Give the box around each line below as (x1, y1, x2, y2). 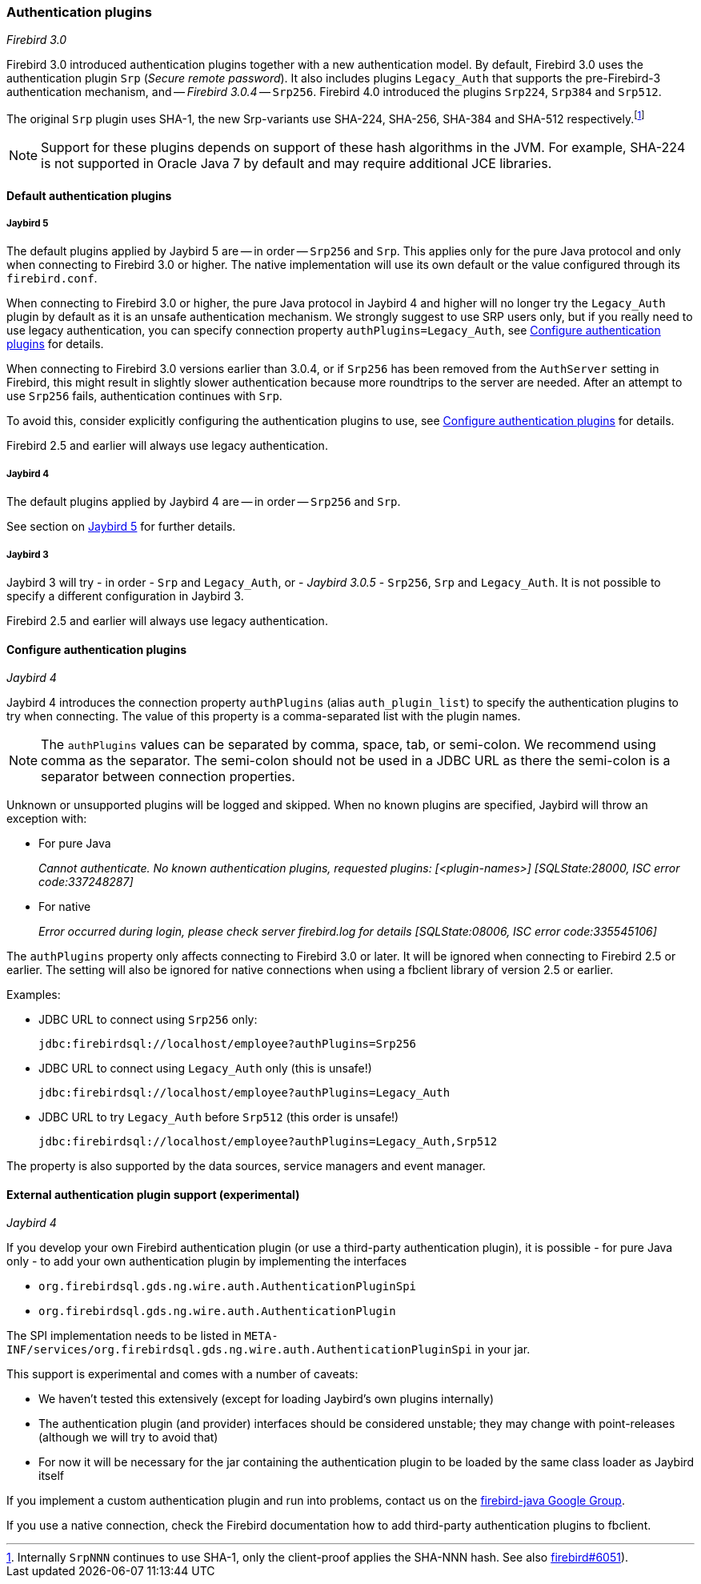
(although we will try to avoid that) (38, 1430, 218, 1445)
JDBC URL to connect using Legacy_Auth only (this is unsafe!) (38, 1061, 372, 1076)
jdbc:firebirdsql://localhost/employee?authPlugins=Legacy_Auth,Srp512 (38, 1135, 498, 1149)
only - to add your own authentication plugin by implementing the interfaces (6, 1254, 407, 1269)
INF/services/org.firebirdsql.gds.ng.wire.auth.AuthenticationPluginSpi (6, 1343, 472, 1357)
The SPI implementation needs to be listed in (6, 1329, 242, 1343)
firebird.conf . (6, 271, 98, 286)
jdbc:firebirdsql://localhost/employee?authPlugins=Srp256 (38, 1037, 417, 1051)
